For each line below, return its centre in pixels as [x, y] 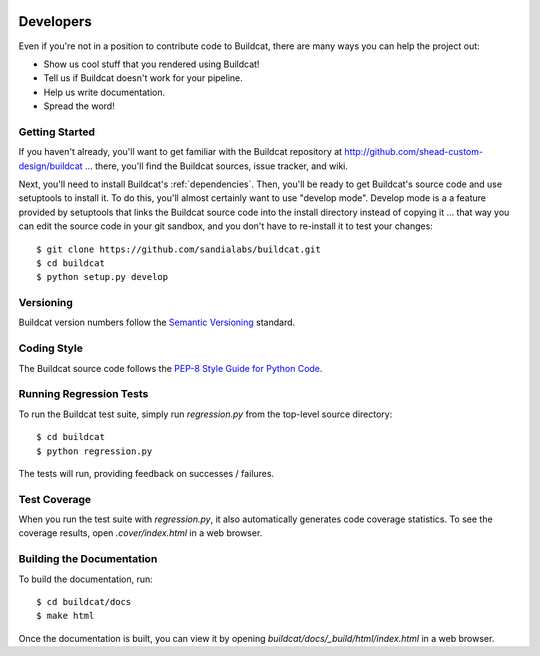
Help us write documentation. [104, 92]
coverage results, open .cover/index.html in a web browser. [140, 533]
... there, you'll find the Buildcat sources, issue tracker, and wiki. [217, 166]
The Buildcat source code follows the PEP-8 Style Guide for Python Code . [170, 368]
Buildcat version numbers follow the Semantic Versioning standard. [157, 322]
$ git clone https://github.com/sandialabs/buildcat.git [179, 249]
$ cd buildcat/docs [84, 601]
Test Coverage [55, 499]
